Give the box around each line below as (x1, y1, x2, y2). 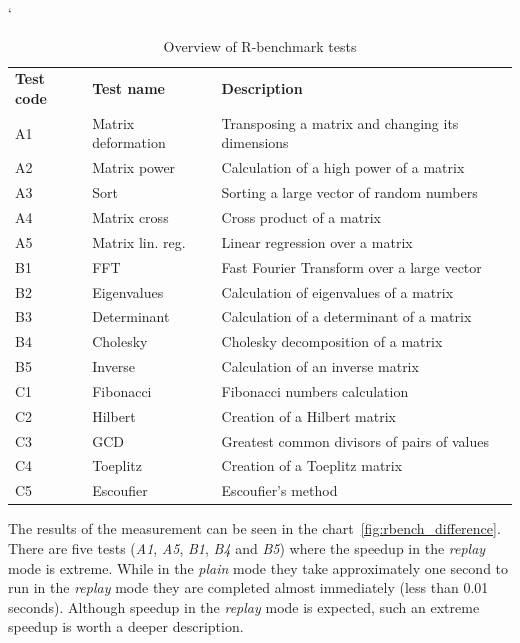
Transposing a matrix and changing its (221, 112, 459, 133)
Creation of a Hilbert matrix (221, 405, 396, 426)
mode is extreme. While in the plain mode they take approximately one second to (8, 557, 509, 578)
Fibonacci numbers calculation (221, 380, 409, 401)
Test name (92, 78, 165, 99)
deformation (92, 132, 166, 153)
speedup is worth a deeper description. (8, 616, 244, 637)
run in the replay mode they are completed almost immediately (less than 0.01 (8, 577, 489, 598)
